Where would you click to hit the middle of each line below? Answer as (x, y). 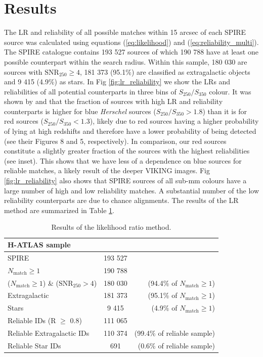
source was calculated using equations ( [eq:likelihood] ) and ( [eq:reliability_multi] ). (131, 42)
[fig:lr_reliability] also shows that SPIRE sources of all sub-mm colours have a (125, 181)
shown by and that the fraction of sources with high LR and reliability (114, 101)
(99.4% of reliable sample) (174, 333)
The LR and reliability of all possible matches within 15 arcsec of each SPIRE (125, 32)
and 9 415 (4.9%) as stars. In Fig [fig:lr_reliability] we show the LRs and (117, 82)
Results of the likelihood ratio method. (111, 227)
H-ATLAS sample (39, 244)
